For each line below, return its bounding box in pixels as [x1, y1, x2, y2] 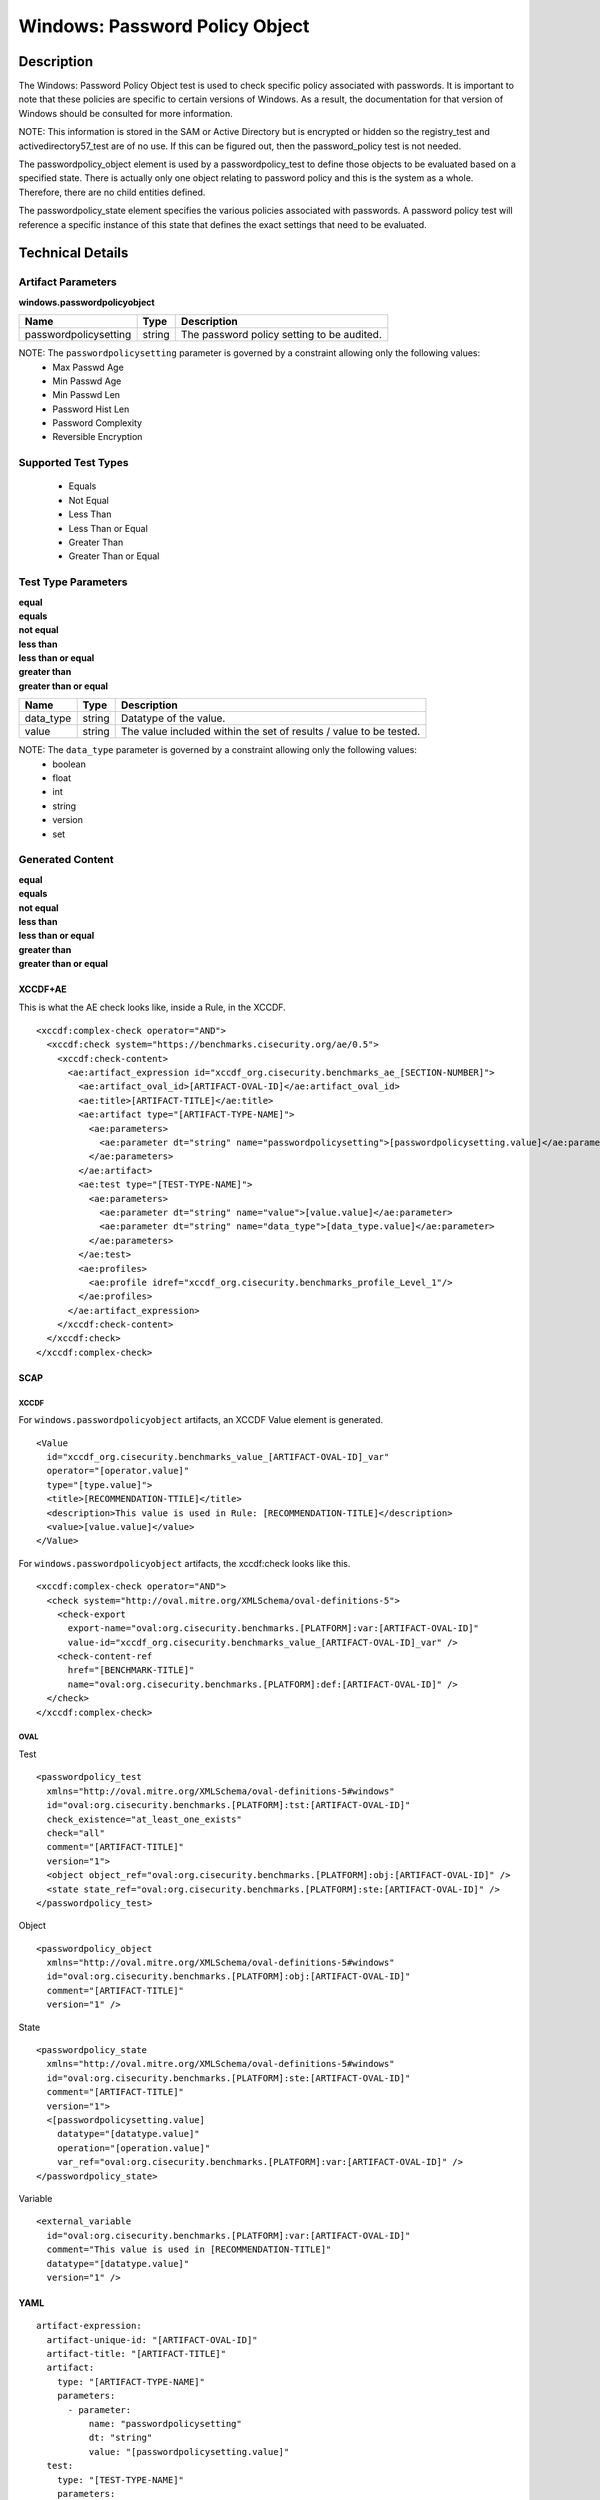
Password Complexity [52, 417, 143, 429]
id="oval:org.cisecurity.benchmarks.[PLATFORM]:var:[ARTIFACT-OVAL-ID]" [46, 2230, 411, 2241]
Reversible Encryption [52, 431, 143, 443]
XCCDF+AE [18, 983, 67, 995]
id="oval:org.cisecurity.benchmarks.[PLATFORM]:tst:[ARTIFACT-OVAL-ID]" [46, 1800, 411, 1811]
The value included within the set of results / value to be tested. [120, 725, 421, 739]
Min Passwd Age [52, 375, 122, 387]
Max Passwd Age [52, 361, 124, 373]
